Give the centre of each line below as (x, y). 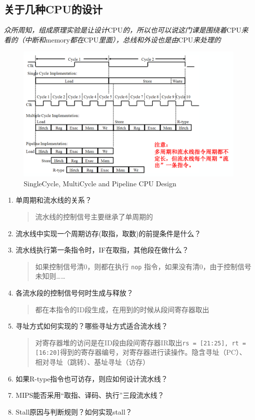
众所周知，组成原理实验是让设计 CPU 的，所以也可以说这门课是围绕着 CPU (123, 30)
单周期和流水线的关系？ (54, 200)
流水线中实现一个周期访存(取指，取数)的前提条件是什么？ (108, 233)
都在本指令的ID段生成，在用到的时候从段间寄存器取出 (122, 309)
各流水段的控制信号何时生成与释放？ (74, 293)
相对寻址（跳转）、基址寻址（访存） (92, 362)
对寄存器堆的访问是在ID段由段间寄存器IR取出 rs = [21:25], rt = (141, 342)
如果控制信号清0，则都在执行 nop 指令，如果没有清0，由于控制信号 (143, 266)
